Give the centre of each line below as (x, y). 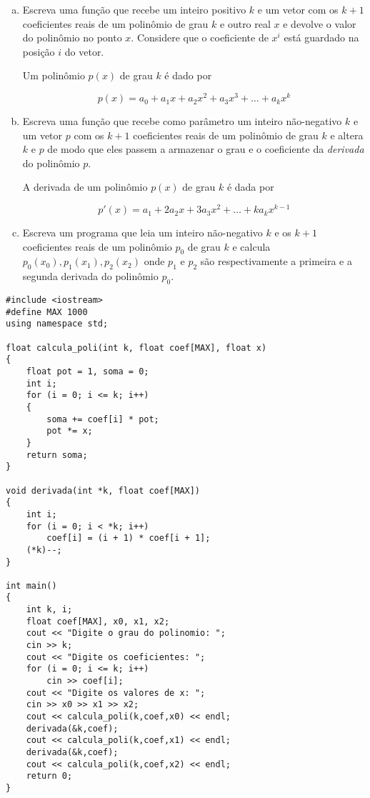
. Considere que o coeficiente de (200, 38)
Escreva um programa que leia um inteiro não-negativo (142, 233)
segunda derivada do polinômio (90, 276)
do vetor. (84, 51)
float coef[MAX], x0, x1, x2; (98, 621)
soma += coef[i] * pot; (103, 419)
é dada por (250, 187)
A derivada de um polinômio (85, 187)
